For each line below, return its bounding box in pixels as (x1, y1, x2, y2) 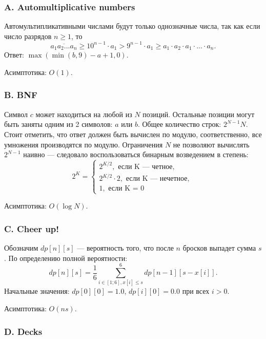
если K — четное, (118, 163, 175, 171)
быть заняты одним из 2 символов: (4, 119, 113, 129)
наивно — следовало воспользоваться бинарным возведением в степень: (23, 149, 249, 160)
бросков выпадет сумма (182, 242, 256, 253)
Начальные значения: (4, 286, 70, 296)
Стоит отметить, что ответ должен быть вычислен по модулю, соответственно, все (4, 128, 262, 139)
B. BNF (4, 88, 37, 101)
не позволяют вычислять (173, 139, 250, 149)
